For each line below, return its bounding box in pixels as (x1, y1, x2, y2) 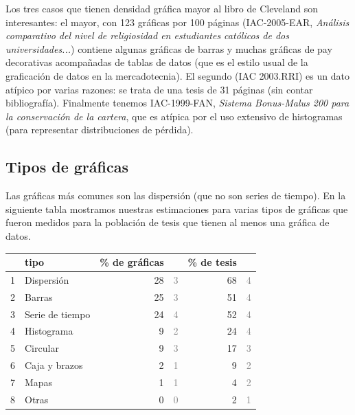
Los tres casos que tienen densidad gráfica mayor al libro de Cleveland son (5, 1, 318, 15)
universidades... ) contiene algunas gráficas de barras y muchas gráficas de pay (5, 41, 332, 56)
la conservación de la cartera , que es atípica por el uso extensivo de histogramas (5, 109, 343, 123)
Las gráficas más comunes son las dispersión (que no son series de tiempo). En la (5, 188, 346, 203)
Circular (25, 341, 59, 355)
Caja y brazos (25, 358, 83, 372)
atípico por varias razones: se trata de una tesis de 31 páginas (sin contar (5, 82, 313, 96)
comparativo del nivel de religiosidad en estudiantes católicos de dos (5, 28, 289, 43)
